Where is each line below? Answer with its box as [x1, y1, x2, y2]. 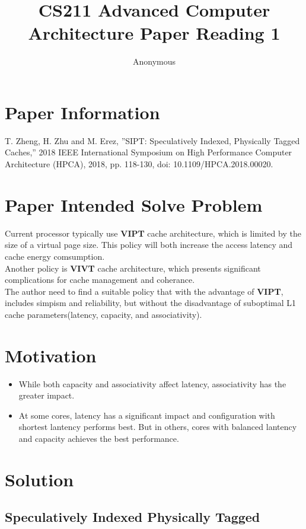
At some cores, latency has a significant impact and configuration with [18, 409, 275, 421]
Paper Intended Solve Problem [5, 192, 263, 216]
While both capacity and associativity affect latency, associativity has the [18, 377, 286, 390]
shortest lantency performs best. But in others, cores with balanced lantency [18, 420, 297, 433]
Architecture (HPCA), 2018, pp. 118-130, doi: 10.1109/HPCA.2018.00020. [5, 158, 273, 170]
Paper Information [5, 100, 160, 124]
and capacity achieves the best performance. [18, 432, 179, 444]
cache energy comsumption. [5, 250, 105, 262]
